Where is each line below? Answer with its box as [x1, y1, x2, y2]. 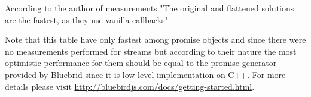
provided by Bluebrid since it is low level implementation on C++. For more [5, 68, 286, 80]
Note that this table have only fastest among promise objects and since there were [5, 33, 306, 46]
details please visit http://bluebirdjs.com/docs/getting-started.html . [5, 80, 255, 92]
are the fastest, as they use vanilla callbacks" [5, 13, 168, 26]
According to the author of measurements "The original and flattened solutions [5, 2, 294, 14]
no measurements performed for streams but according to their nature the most [5, 45, 297, 57]
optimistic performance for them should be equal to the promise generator [5, 57, 277, 69]
